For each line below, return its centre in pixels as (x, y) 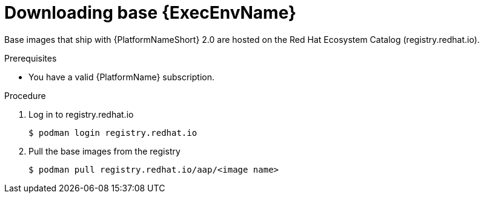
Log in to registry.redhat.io (81, 114)
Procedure (25, 95)
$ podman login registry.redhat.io (113, 133)
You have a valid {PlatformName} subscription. (121, 77)
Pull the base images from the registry (104, 151)
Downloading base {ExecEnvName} (151, 13)
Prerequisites (31, 58)
